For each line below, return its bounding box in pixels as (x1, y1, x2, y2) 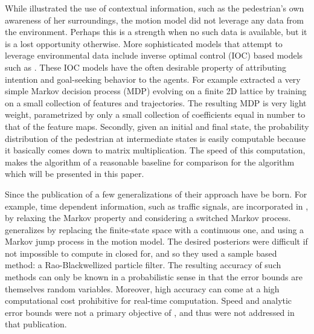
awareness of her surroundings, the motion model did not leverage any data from (5, 13, 304, 26)
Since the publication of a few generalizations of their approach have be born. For (5, 187, 307, 200)
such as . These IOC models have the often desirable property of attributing (5, 60, 287, 73)
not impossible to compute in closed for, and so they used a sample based (5, 246, 277, 259)
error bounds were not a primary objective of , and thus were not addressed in (5, 306, 295, 318)
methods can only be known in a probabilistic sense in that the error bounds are (5, 271, 303, 283)
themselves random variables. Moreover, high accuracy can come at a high (5, 282, 280, 295)
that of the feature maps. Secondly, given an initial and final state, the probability (5, 120, 309, 132)
